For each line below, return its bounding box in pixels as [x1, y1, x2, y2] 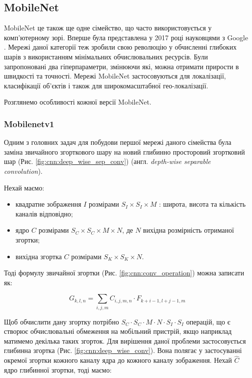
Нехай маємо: [4, 182, 45, 192]
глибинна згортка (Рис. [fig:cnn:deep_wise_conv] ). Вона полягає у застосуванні [4, 345, 242, 355]
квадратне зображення [15, 199, 81, 209]
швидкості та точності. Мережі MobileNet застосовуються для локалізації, [4, 71, 226, 81]
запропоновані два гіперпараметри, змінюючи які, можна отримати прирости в [4, 61, 239, 71]
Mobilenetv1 [4, 117, 54, 130]
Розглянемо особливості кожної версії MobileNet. [4, 97, 151, 107]
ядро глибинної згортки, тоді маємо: [4, 364, 112, 375]
